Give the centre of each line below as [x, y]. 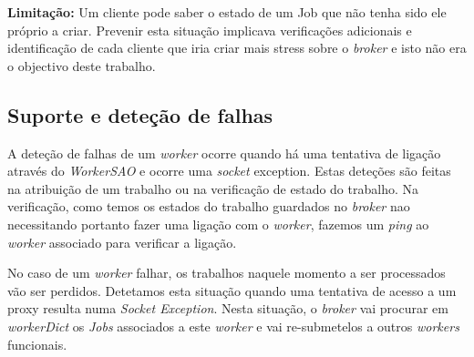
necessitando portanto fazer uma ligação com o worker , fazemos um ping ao [218, 224]
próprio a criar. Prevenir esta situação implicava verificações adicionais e [210, 30]
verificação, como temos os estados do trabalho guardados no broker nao [209, 206]
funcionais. [37, 344]
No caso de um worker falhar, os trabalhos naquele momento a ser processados [227, 273]
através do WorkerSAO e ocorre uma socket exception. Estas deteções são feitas [229, 171]
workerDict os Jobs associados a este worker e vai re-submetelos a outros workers [233, 326]
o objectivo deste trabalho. [82, 65]
